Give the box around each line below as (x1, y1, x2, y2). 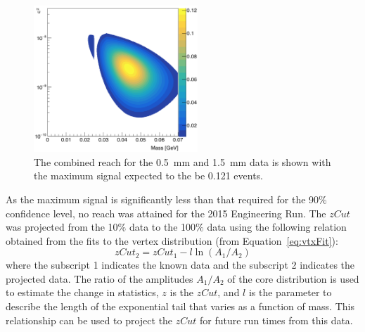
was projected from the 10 (6, 219, 118, 234)
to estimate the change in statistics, (6, 285, 159, 300)
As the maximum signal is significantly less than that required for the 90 (6, 191, 319, 206)
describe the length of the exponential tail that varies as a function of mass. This (6, 299, 354, 314)
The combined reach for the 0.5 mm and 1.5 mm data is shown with (34, 154, 331, 169)
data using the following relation (207, 219, 347, 234)
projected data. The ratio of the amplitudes (6, 271, 193, 286)
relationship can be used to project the (6, 312, 173, 327)
